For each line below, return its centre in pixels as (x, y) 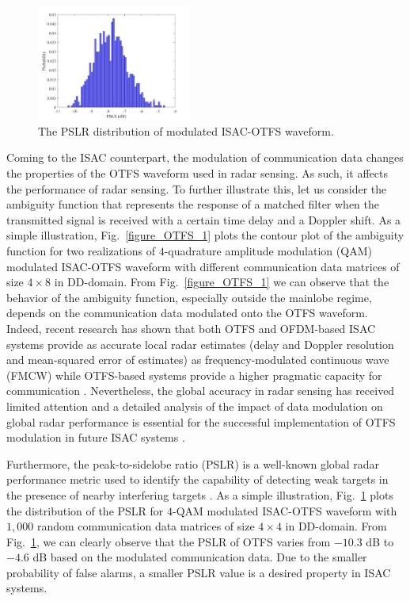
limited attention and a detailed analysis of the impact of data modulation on (195, 406)
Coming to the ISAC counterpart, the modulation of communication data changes (205, 157)
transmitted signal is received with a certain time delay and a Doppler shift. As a (204, 219)
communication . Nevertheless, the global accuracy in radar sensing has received (201, 390)
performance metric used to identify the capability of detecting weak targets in (197, 479)
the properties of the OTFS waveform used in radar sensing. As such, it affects (197, 173)
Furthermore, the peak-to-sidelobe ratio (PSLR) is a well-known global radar (193, 463)
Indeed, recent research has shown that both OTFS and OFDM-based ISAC (191, 328)
